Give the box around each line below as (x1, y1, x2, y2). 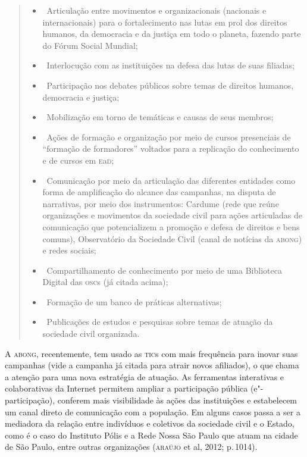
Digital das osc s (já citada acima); (42, 276, 168, 288)
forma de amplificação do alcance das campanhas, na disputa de (42, 186, 276, 198)
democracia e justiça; (42, 90, 120, 103)
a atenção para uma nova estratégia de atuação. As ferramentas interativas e (5, 370, 284, 383)
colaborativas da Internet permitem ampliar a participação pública (5, 382, 248, 395)
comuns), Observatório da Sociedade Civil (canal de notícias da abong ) (42, 232, 302, 245)
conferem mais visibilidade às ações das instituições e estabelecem (57, 394, 297, 406)
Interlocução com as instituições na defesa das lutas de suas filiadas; (46, 59, 295, 71)
